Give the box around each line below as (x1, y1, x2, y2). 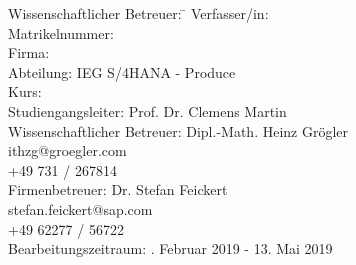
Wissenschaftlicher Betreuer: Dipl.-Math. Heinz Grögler (8, 120, 349, 141)
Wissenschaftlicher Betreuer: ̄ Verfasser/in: (8, 3, 269, 23)
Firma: (8, 42, 50, 63)
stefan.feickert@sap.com (8, 198, 153, 219)
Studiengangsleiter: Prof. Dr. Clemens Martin (8, 100, 287, 121)
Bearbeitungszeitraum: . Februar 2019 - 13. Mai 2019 (8, 238, 333, 259)
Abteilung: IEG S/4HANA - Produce (8, 61, 236, 82)
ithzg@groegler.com (8, 140, 127, 161)
